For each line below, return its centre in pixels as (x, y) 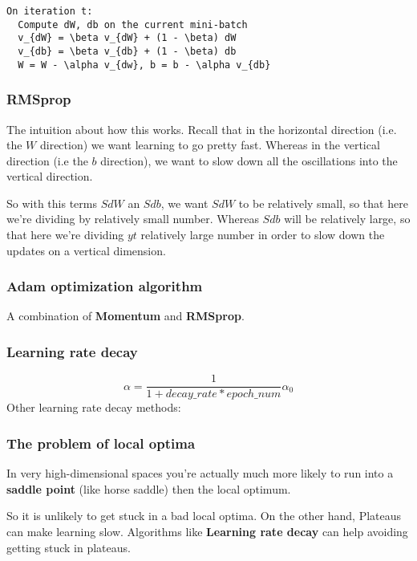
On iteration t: (50, 11)
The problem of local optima (101, 443)
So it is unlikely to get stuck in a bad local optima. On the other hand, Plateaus (204, 516)
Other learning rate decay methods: (94, 407)
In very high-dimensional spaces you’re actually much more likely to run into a (200, 473)
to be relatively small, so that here (323, 203)
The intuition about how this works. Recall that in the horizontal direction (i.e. (202, 129)
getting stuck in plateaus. (69, 547)
